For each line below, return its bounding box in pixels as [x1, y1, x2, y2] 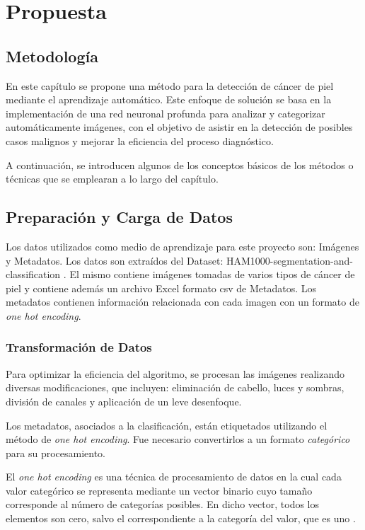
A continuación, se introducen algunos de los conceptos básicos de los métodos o [6, 157, 354, 172]
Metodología [6, 45, 98, 67]
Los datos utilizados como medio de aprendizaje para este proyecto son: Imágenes [6, 238, 359, 253]
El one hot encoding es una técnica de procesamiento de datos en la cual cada [6, 469, 342, 484]
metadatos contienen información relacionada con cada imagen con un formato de [6, 294, 359, 309]
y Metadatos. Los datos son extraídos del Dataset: [6, 253, 224, 267]
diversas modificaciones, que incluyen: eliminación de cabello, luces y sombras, [6, 380, 344, 395]
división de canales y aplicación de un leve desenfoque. [6, 393, 242, 408]
